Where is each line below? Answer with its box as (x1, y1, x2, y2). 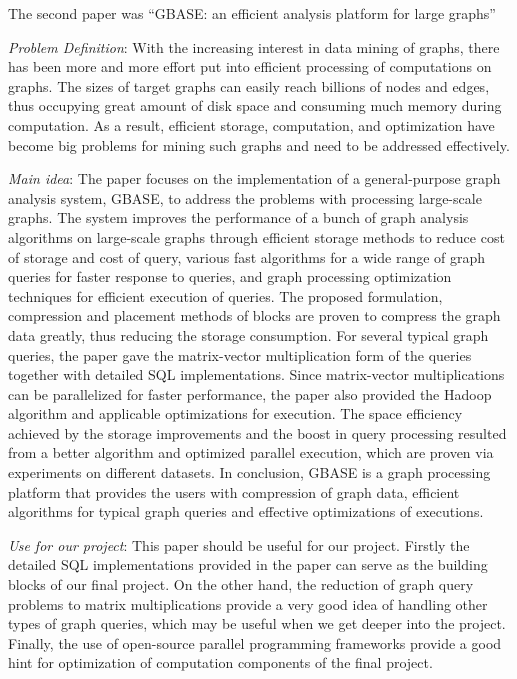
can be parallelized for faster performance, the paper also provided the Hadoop (8, 383, 492, 404)
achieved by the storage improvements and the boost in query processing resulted (8, 422, 507, 443)
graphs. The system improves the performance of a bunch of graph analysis (8, 207, 469, 228)
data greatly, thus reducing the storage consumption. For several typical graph (8, 324, 489, 345)
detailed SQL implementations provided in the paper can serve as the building (8, 554, 488, 575)
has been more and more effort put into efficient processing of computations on (8, 56, 492, 77)
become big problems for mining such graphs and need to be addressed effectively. (8, 134, 510, 155)
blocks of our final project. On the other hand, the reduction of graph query (8, 574, 474, 595)
